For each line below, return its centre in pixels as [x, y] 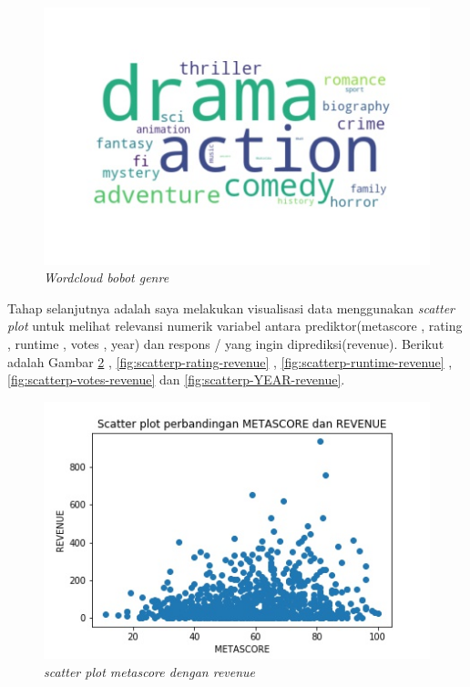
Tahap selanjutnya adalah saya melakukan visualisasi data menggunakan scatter [231, 308]
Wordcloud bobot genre [107, 277]
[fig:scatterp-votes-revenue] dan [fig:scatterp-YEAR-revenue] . [176, 379]
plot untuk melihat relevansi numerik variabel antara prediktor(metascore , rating [235, 326]
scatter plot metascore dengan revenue [150, 672]
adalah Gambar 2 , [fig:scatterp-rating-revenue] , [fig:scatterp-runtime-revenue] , [230, 361]
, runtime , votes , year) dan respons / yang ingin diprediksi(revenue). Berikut [226, 344]
